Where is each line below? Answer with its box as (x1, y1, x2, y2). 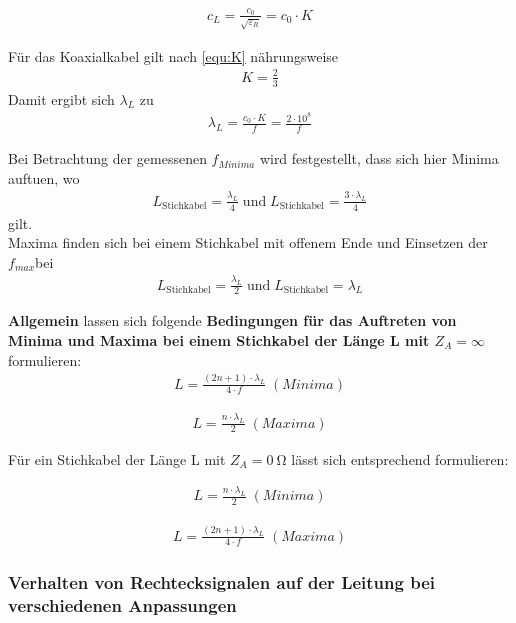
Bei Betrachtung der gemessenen (8, 148, 207, 169)
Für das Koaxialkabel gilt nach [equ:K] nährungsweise (8, 45, 339, 66)
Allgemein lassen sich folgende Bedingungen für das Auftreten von (8, 310, 457, 331)
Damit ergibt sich (8, 88, 115, 109)
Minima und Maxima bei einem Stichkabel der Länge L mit (8, 330, 430, 351)
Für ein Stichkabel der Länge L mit (8, 448, 226, 469)
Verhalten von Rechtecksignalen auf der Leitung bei (8, 570, 436, 595)
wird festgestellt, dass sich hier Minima (259, 148, 499, 169)
